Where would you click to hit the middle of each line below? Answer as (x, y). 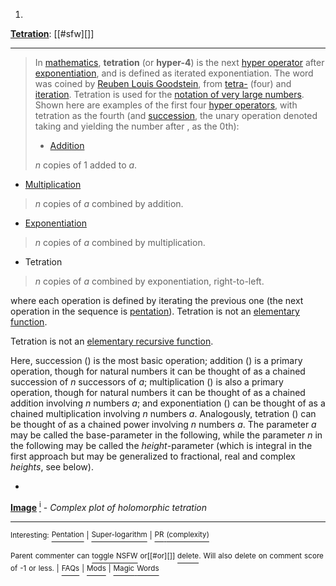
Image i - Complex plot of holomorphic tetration (109, 506)
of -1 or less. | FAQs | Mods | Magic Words (85, 568)
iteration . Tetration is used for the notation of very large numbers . (169, 94)
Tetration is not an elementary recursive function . (112, 341)
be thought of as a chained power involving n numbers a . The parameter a (163, 424)
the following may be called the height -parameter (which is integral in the (161, 445)
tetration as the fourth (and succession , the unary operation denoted (176, 115)
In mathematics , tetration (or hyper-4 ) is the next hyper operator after (179, 62)
